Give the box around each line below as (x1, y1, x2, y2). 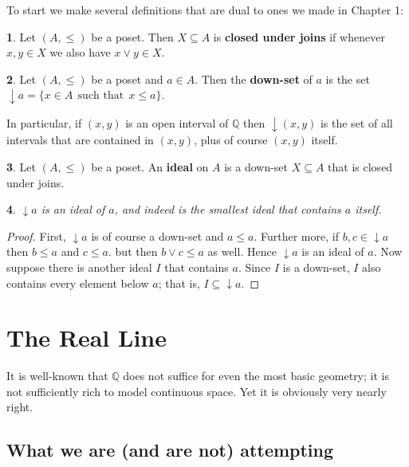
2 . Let (6, 70, 37, 87)
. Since (238, 258, 271, 275)
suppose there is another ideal (6, 258, 152, 275)
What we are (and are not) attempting (6, 438, 334, 462)
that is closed (328, 158, 393, 175)
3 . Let (6, 158, 37, 175)
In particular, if (6, 114, 82, 131)
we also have (49, 44, 111, 61)
